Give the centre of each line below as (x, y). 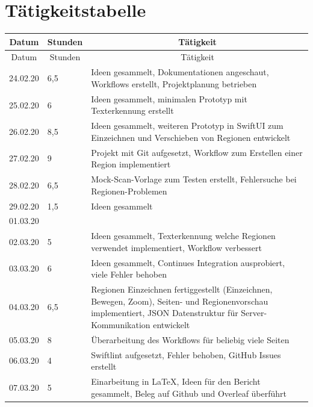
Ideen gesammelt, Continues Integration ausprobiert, (188, 262)
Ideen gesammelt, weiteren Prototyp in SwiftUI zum (187, 126)
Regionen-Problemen (129, 191)
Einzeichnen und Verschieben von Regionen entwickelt (191, 137)
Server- (254, 313)
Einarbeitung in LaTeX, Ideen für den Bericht (176, 381)
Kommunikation (121, 324)
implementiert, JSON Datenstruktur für (165, 313)
